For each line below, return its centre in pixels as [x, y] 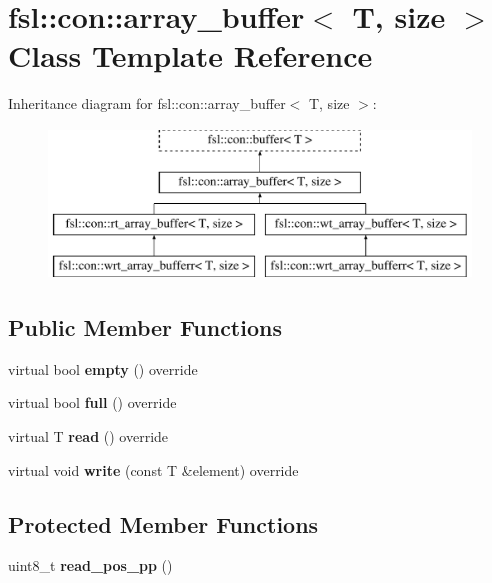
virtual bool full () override [92, 402]
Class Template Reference [190, 55]
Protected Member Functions [163, 523]
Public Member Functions [145, 327]
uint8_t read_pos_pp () [90, 565]
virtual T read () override [88, 436]
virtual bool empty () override [103, 368]
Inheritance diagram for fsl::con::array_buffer [147, 103]
